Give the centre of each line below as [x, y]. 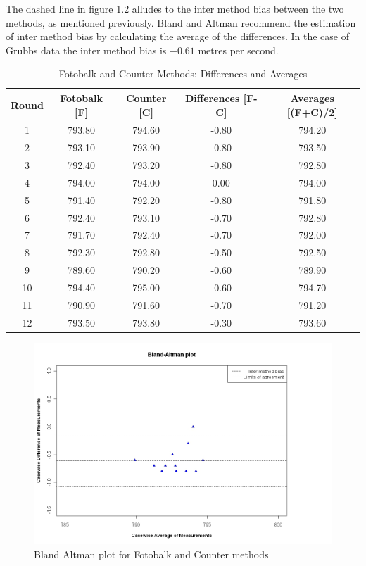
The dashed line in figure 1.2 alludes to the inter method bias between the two [175, 8]
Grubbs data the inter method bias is [86, 50]
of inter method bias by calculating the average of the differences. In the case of [177, 36]
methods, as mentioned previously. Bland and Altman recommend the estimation [181, 22]
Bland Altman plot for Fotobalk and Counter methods [151, 554]
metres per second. [238, 50]
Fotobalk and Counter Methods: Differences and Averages [183, 74]
